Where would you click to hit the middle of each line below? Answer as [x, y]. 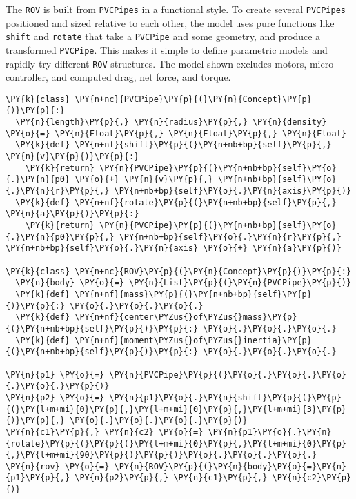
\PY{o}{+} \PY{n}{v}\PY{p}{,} [144, 180]
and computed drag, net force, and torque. [141, 77]
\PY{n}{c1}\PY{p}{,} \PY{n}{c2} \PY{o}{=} [105, 432]
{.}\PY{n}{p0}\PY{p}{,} [60, 237]
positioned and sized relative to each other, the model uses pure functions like [170, 22]
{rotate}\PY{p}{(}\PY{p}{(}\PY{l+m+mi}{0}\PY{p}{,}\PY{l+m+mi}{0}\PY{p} [176, 444]
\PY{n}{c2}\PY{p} [312, 478]
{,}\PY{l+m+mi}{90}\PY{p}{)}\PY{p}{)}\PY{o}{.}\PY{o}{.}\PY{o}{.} [161, 455]
